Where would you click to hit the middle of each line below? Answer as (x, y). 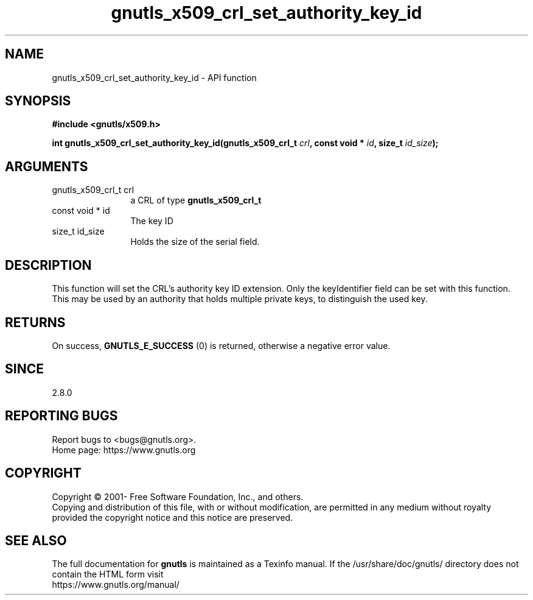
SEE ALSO (36, 540)
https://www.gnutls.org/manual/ (116, 585)
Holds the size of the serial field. (195, 242)
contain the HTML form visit (108, 574)
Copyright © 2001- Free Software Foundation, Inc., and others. (178, 496)
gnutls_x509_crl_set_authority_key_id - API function (154, 77)
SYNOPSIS (38, 101)
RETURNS (35, 322)
